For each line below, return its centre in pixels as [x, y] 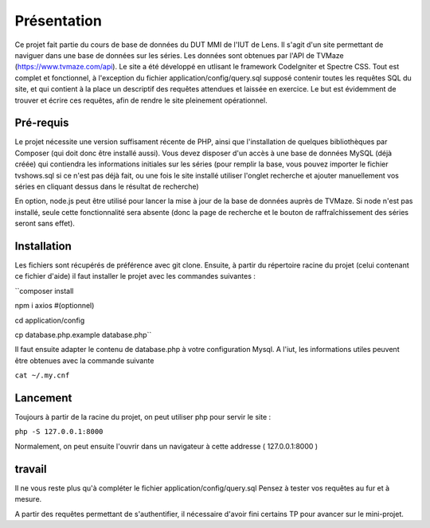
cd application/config [50, 320]
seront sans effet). [45, 224]
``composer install [44, 291]
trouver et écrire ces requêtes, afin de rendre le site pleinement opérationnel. [141, 100]
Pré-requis [42, 123]
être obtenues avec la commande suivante [84, 360]
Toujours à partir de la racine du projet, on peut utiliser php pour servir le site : [143, 417]
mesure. [28, 499]
